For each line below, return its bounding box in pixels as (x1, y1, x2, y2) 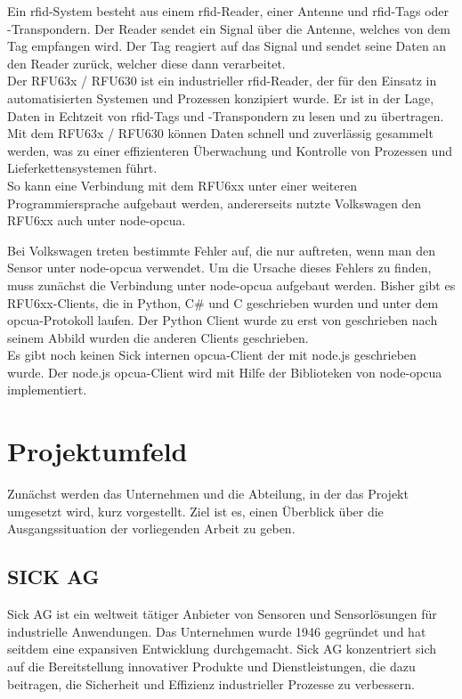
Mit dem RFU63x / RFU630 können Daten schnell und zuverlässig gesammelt (7, 124, 434, 142)
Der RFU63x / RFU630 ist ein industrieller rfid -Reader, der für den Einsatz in (7, 71, 437, 90)
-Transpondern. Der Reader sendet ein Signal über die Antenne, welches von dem (7, 19, 450, 37)
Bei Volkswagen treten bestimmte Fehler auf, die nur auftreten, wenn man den (7, 240, 435, 259)
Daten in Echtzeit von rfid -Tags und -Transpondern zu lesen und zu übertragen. (7, 106, 444, 125)
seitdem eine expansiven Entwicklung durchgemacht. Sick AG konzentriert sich (7, 639, 437, 658)
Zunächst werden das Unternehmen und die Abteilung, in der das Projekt (7, 484, 409, 503)
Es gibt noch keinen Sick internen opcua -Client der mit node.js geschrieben (7, 345, 417, 364)
